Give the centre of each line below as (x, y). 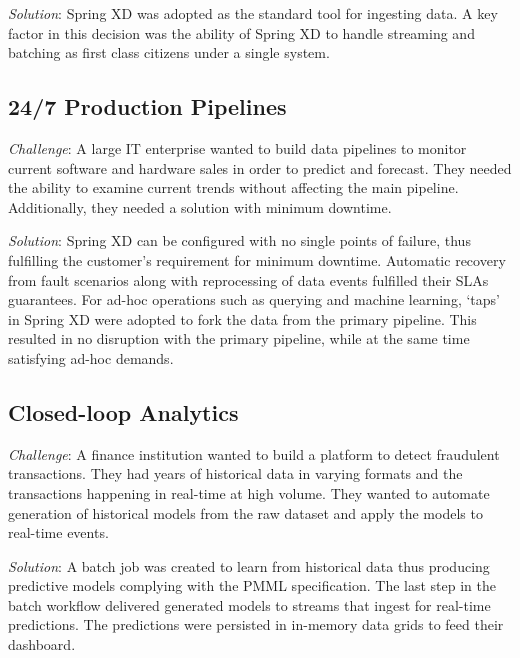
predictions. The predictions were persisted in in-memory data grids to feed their (256, 624)
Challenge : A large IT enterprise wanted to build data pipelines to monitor (237, 147)
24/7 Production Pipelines (147, 106)
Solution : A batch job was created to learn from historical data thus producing (249, 565)
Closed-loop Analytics (123, 411)
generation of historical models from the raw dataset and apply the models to (245, 512)
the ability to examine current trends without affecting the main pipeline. (233, 187)
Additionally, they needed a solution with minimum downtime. (200, 206)
